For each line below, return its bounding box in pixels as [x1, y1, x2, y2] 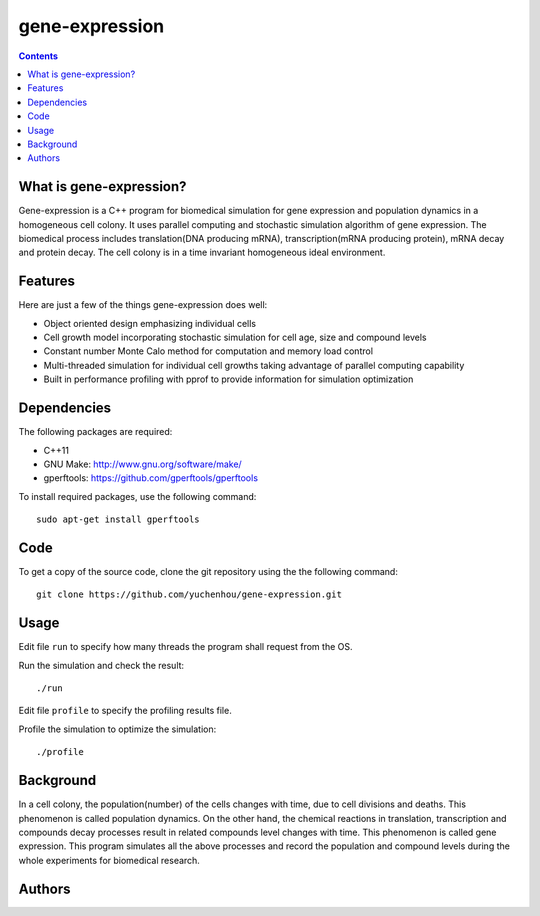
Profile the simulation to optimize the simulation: [18, 723, 217, 735]
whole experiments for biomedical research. [18, 854, 200, 866]
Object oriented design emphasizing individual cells [43, 317, 257, 329]
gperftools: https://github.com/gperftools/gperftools [43, 472, 259, 484]
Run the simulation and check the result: [18, 659, 185, 671]
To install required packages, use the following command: [18, 490, 257, 502]
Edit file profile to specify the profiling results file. [18, 705, 232, 717]
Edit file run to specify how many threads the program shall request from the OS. [18, 641, 353, 653]
